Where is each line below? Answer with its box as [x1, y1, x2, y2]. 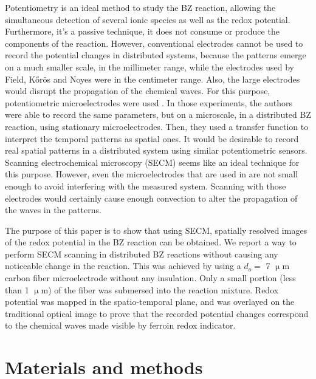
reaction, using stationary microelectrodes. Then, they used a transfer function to [5, 120, 309, 132]
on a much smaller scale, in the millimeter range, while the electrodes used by [5, 60, 295, 73]
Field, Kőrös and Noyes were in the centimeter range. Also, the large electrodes [5, 72, 300, 85]
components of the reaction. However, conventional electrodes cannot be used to [5, 36, 303, 49]
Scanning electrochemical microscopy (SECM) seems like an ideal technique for [5, 155, 300, 168]
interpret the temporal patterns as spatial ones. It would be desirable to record [5, 132, 299, 145]
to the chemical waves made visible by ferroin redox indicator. [5, 319, 236, 332]
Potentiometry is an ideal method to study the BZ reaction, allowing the [5, 1, 276, 13]
